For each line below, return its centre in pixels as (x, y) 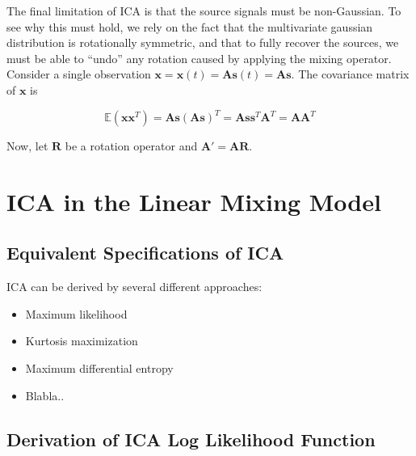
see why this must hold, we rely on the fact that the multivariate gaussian (190, 26)
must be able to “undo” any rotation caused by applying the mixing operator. (199, 58)
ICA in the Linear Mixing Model (194, 201)
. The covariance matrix (350, 74)
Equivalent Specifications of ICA (145, 253)
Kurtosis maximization (82, 341)
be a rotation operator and (131, 146)
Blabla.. (45, 395)
